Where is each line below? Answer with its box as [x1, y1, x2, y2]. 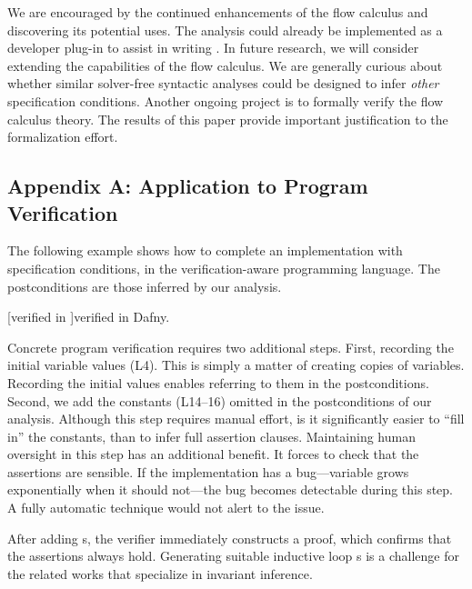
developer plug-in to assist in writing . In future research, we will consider [7, 38, 419, 57]
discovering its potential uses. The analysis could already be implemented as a [7, 20, 443, 39]
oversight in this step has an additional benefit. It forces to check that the [7, 444, 419, 464]
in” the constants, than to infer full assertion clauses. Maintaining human [7, 426, 416, 445]
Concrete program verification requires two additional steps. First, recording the [7, 337, 454, 356]
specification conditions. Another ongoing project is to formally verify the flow [7, 91, 444, 110]
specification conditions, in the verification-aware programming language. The [7, 258, 440, 277]
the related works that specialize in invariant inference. [7, 564, 313, 583]
